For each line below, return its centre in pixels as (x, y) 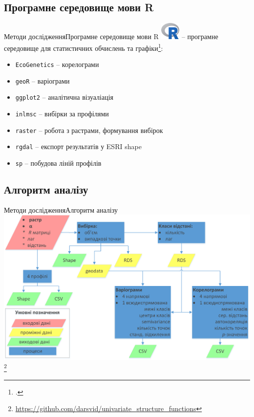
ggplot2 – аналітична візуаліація (64, 97)
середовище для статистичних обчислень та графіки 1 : (84, 47)
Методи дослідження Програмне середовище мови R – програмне (111, 36)
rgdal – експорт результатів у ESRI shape (78, 146)
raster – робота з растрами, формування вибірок (89, 130)
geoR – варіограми (42, 80)
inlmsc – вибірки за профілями (62, 114)
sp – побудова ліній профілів (58, 163)
